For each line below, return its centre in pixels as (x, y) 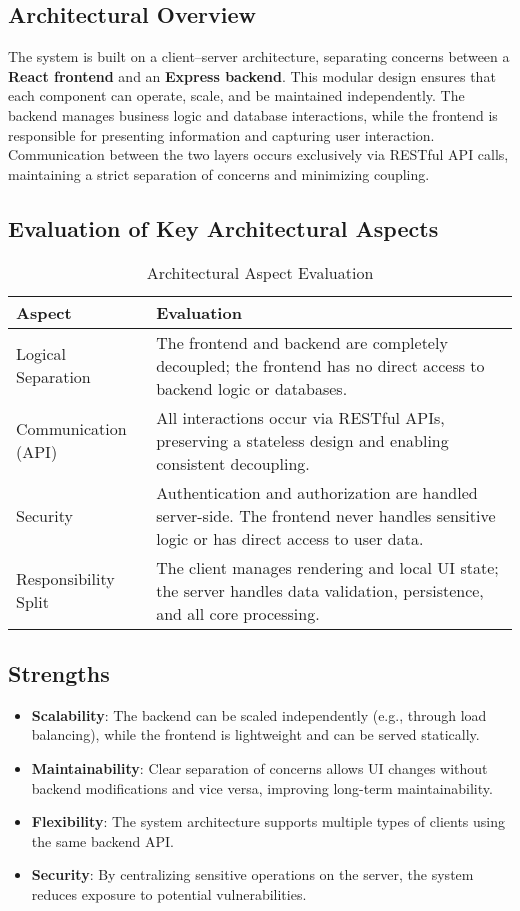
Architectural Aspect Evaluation (260, 272)
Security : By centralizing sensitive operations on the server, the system (252, 874)
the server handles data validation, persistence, (320, 590)
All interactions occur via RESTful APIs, (300, 417)
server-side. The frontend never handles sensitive (326, 515)
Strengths (59, 672)
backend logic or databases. (252, 388)
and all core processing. (238, 613)
